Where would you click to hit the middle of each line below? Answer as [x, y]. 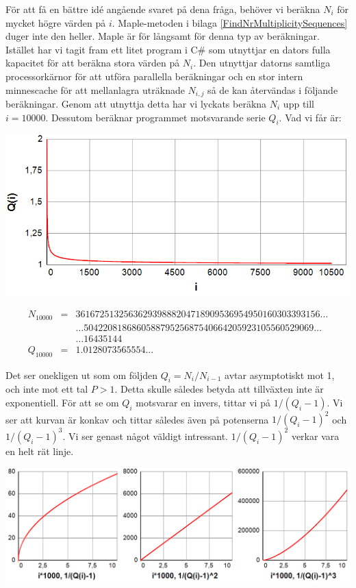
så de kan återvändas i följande [273, 89]
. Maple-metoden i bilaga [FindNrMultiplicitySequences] [230, 22]
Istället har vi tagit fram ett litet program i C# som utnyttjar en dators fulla [168, 49]
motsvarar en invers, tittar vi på [203, 402]
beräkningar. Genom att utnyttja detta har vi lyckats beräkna [136, 104]
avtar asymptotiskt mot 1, [280, 375]
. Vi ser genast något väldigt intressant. [145, 436]
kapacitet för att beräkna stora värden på [93, 63]
